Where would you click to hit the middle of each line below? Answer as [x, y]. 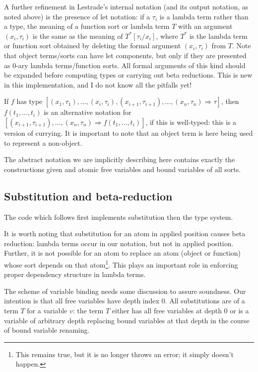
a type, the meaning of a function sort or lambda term [87, 26]
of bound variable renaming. [47, 330]
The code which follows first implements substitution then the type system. [119, 217]
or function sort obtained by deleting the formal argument [93, 46]
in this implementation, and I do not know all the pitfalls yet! [98, 84]
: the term [88, 310]
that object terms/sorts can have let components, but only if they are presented [125, 55]
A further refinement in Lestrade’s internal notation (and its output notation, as [126, 6]
